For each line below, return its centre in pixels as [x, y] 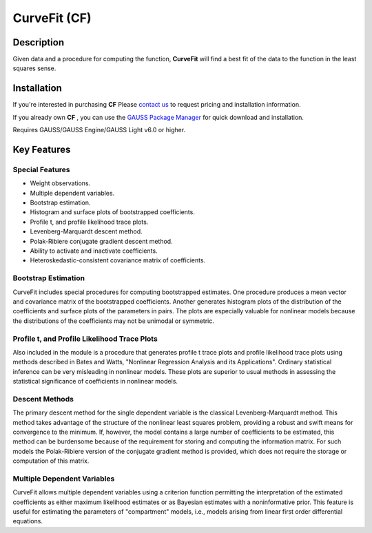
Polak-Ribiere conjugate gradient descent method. [101, 241]
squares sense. [34, 68]
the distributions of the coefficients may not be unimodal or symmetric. [114, 321]
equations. [28, 521]
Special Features [41, 169]
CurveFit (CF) [52, 18]
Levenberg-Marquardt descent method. [86, 231]
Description [39, 42]
